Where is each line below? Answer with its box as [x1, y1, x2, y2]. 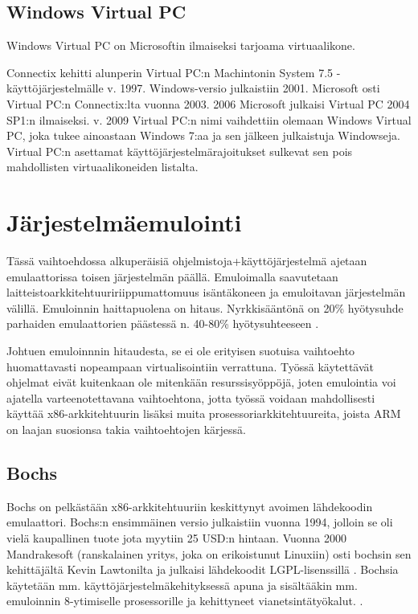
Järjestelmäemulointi [6, 206, 242, 239]
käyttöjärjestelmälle [6, 80, 104, 96]
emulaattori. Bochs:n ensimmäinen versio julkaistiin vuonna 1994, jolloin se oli [6, 514, 393, 530]
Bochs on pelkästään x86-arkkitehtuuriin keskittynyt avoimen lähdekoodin [6, 497, 373, 514]
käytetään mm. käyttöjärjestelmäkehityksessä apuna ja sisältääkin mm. [6, 576, 358, 593]
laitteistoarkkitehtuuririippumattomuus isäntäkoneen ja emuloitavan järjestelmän [6, 284, 406, 301]
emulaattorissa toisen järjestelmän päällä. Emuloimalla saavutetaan [6, 268, 338, 284]
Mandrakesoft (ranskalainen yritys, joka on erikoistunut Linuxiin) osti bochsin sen [6, 545, 412, 562]
